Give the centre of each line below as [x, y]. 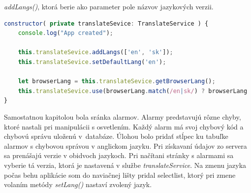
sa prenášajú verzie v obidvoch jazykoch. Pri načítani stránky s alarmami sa [119, 155]
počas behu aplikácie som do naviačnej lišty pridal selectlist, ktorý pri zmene [120, 175]
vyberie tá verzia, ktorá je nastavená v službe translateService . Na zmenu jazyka [125, 165]
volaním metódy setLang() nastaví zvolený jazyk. [78, 184]
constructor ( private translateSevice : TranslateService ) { [106, 23]
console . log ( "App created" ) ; [66, 33]
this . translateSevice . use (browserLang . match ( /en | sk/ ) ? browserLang [133, 91]
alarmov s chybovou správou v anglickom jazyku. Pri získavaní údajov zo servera [125, 145]
